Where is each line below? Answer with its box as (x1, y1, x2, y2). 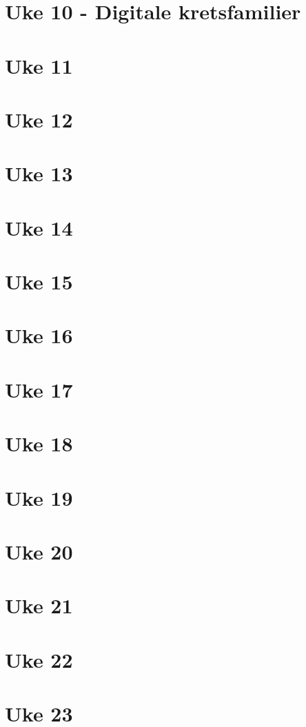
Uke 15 (5, 267, 73, 296)
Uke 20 (5, 537, 73, 565)
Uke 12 (5, 105, 73, 133)
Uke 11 (5, 51, 73, 79)
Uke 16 (5, 321, 73, 349)
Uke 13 (5, 159, 73, 187)
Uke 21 (5, 591, 73, 620)
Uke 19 (5, 483, 73, 511)
